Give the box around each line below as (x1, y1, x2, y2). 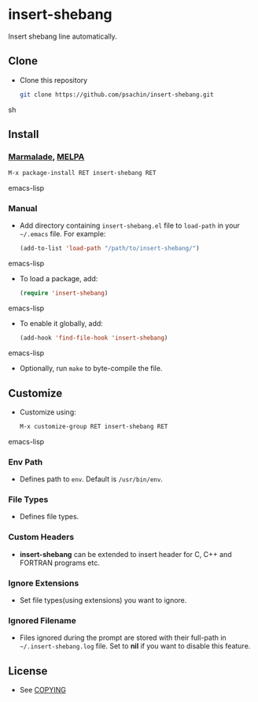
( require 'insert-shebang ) (19, 289, 109, 297)
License (8, 664, 48, 678)
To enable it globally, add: (19, 319, 104, 329)
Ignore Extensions (8, 578, 79, 589)
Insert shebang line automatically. (8, 32, 118, 41)
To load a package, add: (19, 274, 98, 284)
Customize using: (19, 407, 76, 417)
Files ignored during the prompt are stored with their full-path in (19, 633, 227, 643)
